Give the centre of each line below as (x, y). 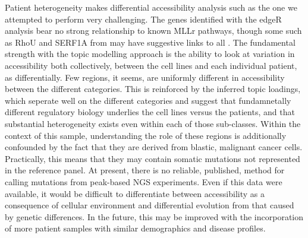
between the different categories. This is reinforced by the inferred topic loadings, (153, 89)
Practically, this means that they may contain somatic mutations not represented (153, 158)
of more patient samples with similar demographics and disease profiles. (135, 228)
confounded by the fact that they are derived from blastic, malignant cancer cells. (154, 147)
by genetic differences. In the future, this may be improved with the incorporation (154, 216)
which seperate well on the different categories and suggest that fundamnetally (148, 100)
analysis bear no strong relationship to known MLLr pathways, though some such (153, 31)
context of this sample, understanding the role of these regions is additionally (146, 135)
